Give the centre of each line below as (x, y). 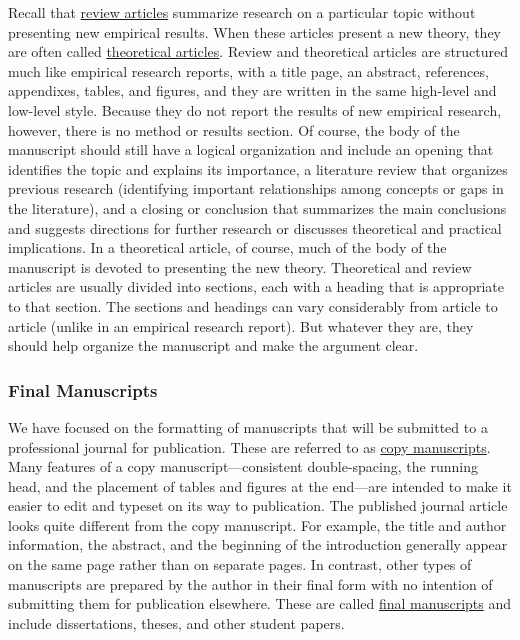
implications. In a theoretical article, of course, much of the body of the (227, 247)
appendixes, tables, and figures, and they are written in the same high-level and (252, 90)
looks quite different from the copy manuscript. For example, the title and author (257, 524)
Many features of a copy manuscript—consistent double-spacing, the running (243, 466)
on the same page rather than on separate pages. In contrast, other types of (240, 564)
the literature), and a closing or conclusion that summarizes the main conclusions (257, 207)
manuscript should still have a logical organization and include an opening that (251, 149)
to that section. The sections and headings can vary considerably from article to (253, 305)
